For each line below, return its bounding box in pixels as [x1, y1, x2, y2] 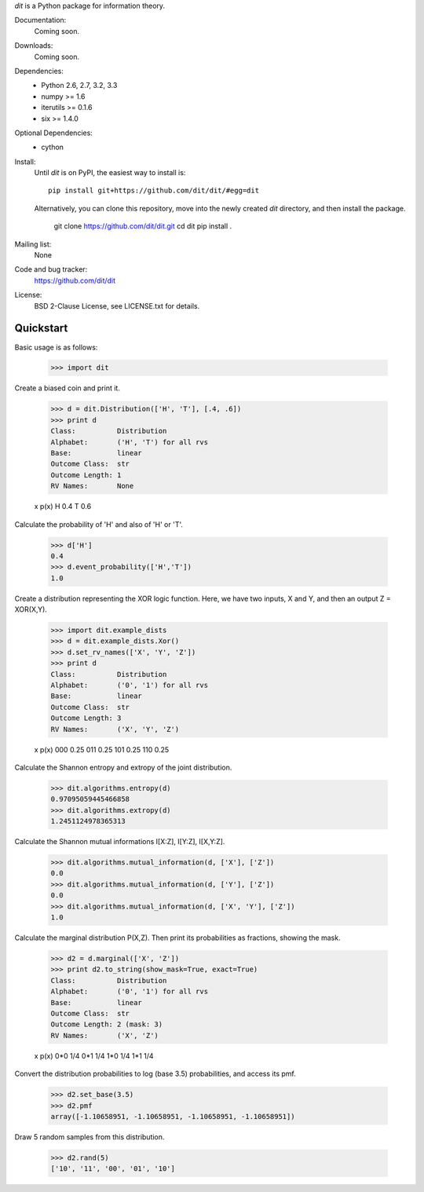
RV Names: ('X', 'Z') [50, 1031, 159, 1040]
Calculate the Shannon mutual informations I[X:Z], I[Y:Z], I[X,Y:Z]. [14, 837, 225, 846]
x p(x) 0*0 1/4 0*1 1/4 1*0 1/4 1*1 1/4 [34, 1051, 154, 1060]
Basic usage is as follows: [14, 342, 98, 352]
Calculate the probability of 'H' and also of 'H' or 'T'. [14, 519, 184, 529]
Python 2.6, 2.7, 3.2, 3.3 [41, 81, 118, 90]
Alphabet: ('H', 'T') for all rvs [50, 437, 208, 447]
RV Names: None [50, 481, 134, 491]
